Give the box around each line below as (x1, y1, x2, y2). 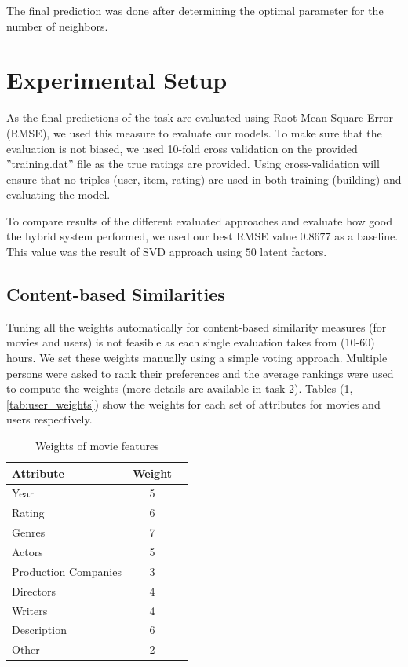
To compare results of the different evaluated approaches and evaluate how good (6, 212, 392, 229)
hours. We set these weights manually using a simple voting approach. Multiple (6, 350, 388, 366)
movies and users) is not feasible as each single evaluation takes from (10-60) (6, 334, 375, 350)
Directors (12, 582, 56, 599)
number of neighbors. (6, 17, 108, 34)
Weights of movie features (35, 438, 159, 454)
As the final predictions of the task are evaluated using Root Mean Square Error (6, 109, 393, 126)
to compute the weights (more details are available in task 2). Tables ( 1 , (6, 380, 353, 397)
